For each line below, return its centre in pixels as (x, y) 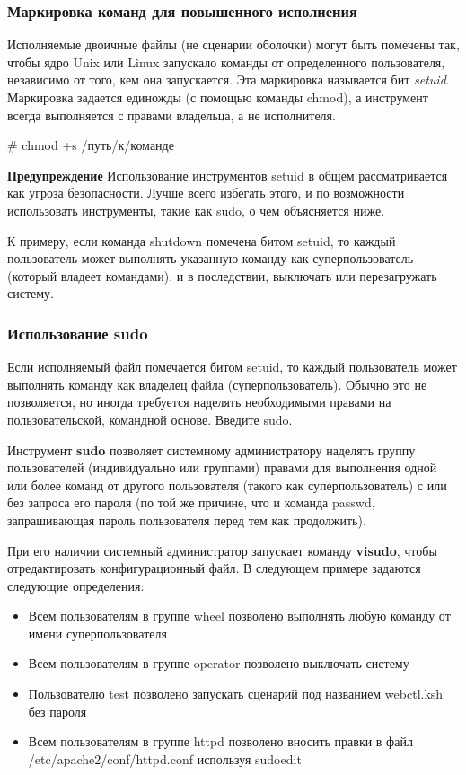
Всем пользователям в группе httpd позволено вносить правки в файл (220, 741)
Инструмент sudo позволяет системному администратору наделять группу (211, 449)
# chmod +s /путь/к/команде (91, 145)
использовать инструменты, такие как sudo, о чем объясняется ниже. (196, 210)
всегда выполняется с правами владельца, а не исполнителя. (171, 114)
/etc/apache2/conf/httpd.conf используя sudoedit (165, 758)
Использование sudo (78, 333)
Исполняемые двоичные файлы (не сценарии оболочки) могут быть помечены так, (233, 44)
